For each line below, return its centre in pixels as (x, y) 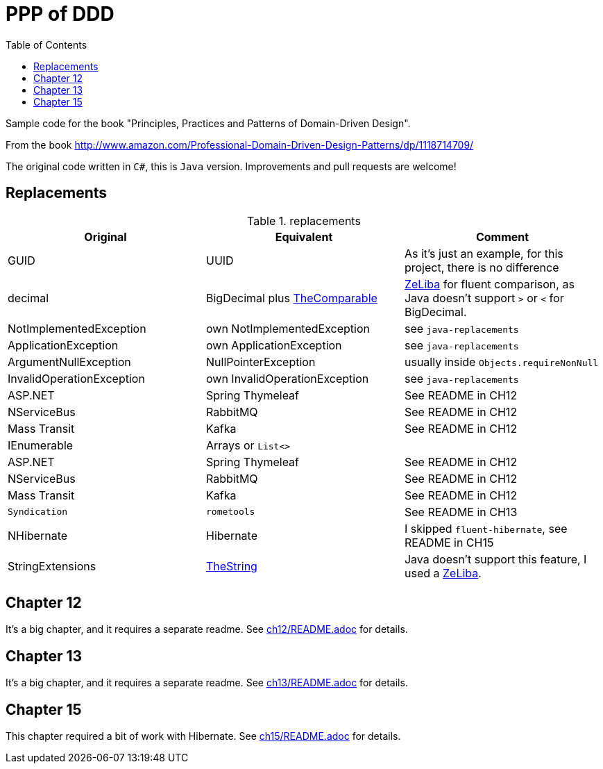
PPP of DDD (60, 14)
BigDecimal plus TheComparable (291, 298)
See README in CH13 (461, 512)
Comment (502, 237)
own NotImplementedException (288, 328)
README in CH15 (449, 542)
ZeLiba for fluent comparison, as (489, 284)
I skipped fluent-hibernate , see (486, 528)
